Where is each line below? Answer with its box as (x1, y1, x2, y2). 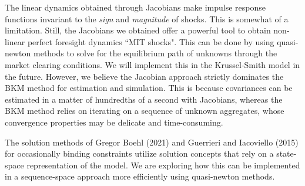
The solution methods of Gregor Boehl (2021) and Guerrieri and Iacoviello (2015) (5, 136, 299, 148)
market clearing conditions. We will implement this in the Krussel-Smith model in (5, 58, 300, 70)
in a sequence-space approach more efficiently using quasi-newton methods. (5, 170, 275, 182)
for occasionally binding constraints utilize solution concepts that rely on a (5, 147, 274, 160)
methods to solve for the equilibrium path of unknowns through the (33, 47, 277, 59)
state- (276, 147, 297, 160)
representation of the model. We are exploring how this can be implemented (26, 158, 300, 171)
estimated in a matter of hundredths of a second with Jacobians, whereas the (5, 93, 283, 105)
